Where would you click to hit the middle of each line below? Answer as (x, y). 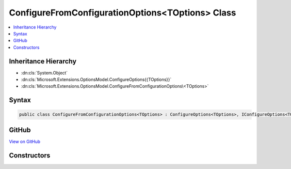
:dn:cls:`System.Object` (44, 73)
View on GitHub (25, 141)
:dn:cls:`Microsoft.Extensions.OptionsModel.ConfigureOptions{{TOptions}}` (96, 79)
